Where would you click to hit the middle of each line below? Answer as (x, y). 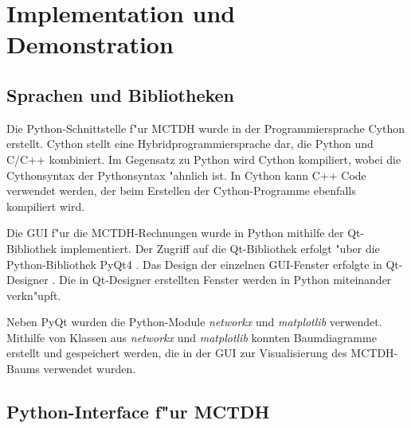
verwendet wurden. (90, 369)
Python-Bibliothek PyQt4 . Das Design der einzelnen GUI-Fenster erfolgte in (194, 264)
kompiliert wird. (46, 206)
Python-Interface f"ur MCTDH (138, 412)
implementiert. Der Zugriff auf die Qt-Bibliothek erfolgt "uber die (220, 248)
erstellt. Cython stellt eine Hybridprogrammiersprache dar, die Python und (190, 144)
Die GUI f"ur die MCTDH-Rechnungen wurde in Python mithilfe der (175, 233)
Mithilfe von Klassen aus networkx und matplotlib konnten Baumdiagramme (192, 337)
